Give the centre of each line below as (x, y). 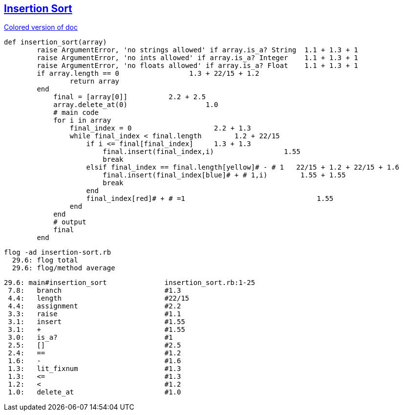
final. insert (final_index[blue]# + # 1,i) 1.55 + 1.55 (224, 175)
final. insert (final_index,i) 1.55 (201, 152)
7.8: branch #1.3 (95, 291)
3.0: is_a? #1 (90, 338)
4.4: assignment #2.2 (95, 306)
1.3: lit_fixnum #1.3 (95, 369)
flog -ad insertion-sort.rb (58, 252)
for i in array (82, 120)
